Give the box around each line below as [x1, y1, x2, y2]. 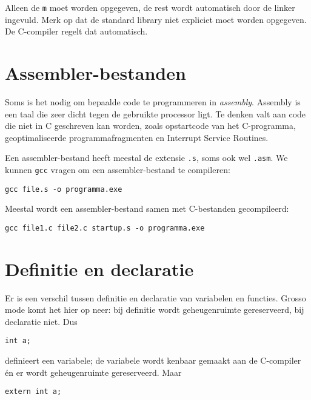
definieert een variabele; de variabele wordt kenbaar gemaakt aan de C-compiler [5, 354, 301, 367]
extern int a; [5, 387, 62, 396]
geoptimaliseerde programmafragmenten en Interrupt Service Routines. [5, 131, 269, 143]
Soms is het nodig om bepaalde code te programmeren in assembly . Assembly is [5, 95, 301, 108]
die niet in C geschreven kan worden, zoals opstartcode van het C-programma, [5, 119, 296, 132]
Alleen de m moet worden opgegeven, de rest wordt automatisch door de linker [5, 1, 295, 13]
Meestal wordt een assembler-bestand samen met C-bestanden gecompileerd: [5, 202, 289, 215]
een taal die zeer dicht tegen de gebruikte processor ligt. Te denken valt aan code [5, 107, 306, 120]
